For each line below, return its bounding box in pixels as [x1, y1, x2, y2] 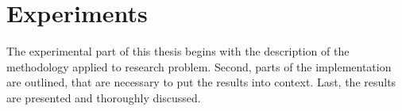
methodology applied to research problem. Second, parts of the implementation [6, 58, 392, 75]
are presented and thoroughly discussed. [6, 89, 201, 105]
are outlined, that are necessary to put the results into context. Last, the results [6, 74, 396, 90]
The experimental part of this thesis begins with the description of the [6, 43, 350, 59]
